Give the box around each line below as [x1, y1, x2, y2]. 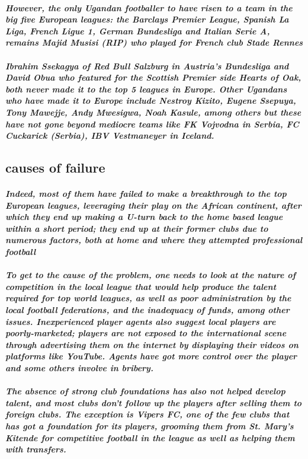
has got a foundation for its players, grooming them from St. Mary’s [5, 419, 294, 432]
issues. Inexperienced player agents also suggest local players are [5, 315, 276, 327]
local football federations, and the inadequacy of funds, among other [5, 304, 290, 316]
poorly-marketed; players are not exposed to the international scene [5, 327, 287, 339]
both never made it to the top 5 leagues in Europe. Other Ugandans [5, 82, 287, 95]
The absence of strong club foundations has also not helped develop [5, 385, 285, 397]
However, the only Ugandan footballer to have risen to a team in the [5, 1, 293, 14]
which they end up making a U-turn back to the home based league [5, 211, 283, 223]
